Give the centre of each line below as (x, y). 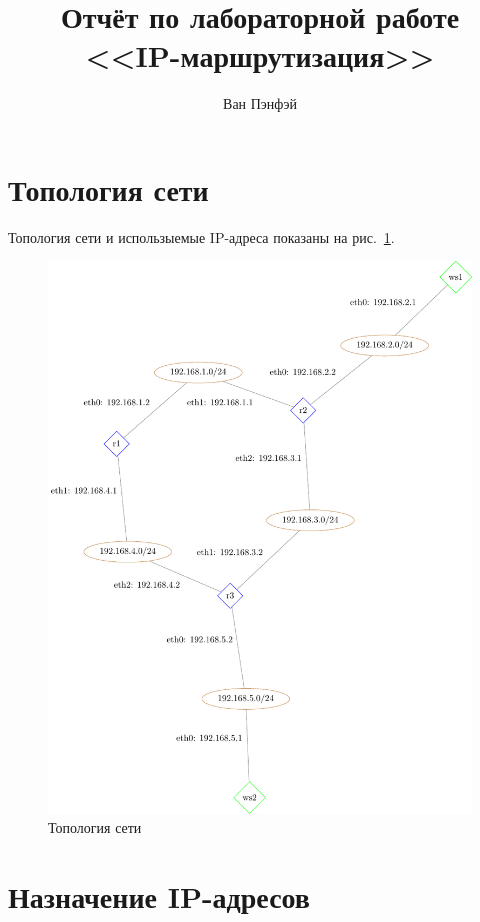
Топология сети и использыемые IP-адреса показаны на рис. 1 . (201, 236)
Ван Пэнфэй (260, 103)
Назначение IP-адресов (159, 896)
